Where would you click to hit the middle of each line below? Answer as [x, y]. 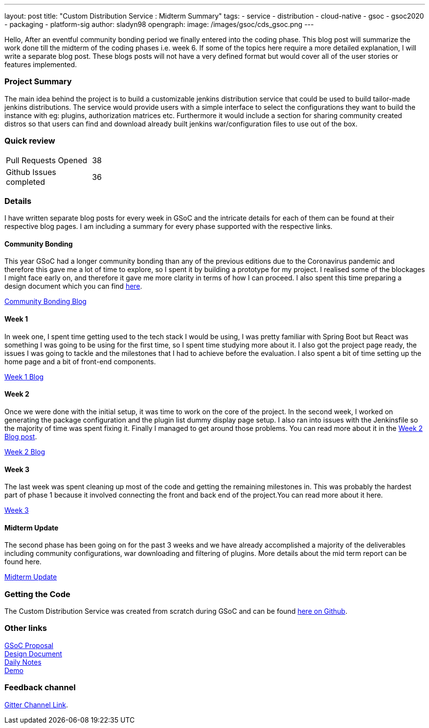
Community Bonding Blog [45, 301]
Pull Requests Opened [47, 160]
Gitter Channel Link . [36, 704]
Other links [26, 628]
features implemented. [41, 64]
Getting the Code [37, 594]
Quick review [30, 141]
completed [25, 182]
